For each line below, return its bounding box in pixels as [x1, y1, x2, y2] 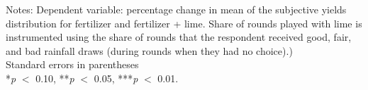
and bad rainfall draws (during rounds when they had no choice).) [6, 43, 293, 58]
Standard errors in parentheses [6, 57, 139, 72]
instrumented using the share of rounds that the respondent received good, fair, [6, 30, 352, 44]
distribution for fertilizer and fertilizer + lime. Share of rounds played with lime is [6, 15, 362, 30]
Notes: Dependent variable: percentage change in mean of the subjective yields [6, 2, 347, 16]
